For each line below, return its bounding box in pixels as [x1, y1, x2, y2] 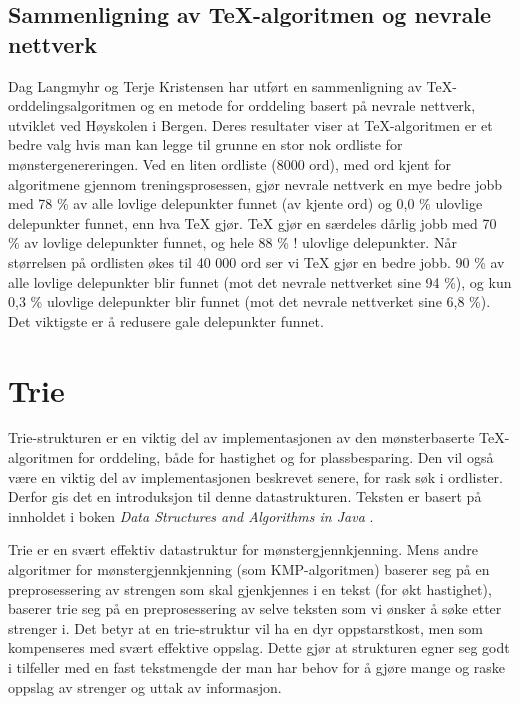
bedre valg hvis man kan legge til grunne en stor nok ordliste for [8, 134, 403, 155]
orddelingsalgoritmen [8, 95, 136, 116]
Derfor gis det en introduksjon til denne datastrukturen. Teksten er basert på [8, 486, 482, 507]
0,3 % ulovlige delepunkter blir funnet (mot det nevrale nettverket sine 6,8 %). [8, 291, 491, 312]
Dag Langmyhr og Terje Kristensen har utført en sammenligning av [8, 75, 422, 96]
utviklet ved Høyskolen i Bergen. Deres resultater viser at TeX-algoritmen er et [8, 114, 493, 135]
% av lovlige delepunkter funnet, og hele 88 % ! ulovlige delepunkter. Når [8, 232, 457, 253]
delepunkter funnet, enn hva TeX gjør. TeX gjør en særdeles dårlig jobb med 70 [8, 212, 497, 233]
